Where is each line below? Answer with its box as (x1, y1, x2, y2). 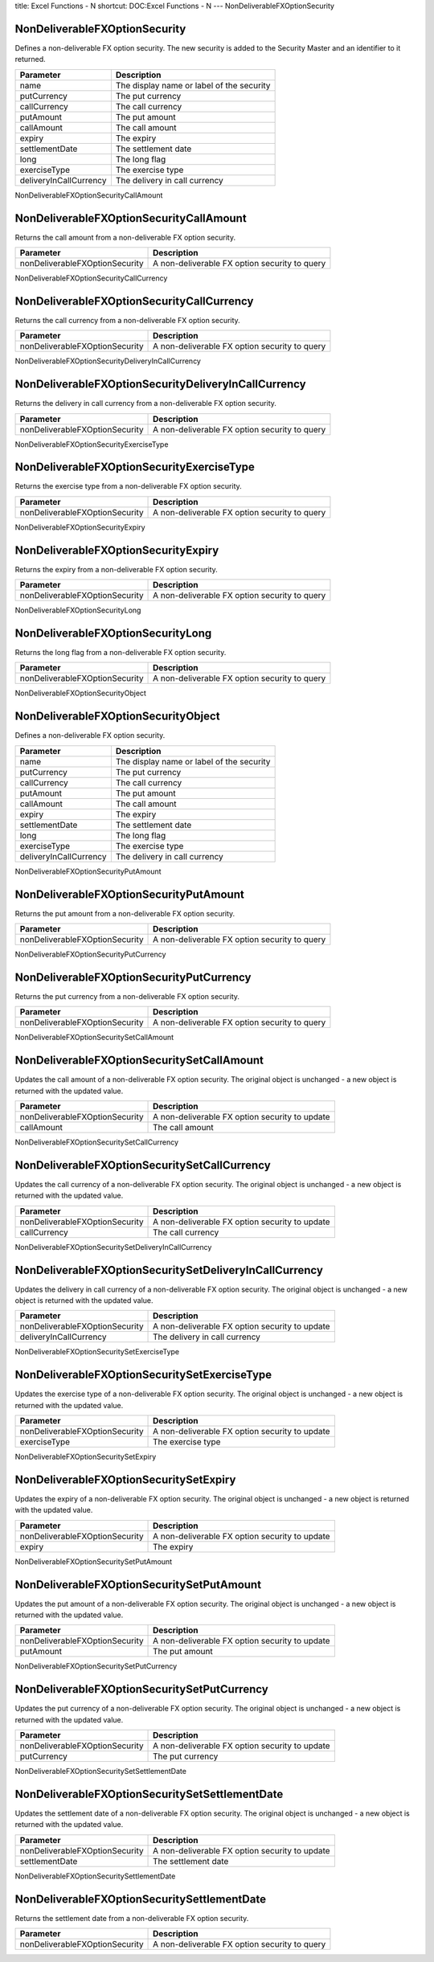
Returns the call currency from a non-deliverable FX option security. (14, 315, 240, 325)
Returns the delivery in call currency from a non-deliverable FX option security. (14, 399, 277, 408)
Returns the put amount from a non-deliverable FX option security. (14, 908, 235, 918)
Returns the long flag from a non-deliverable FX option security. (14, 648, 227, 657)
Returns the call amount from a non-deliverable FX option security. (14, 232, 236, 242)
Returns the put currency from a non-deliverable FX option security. (14, 991, 240, 1001)
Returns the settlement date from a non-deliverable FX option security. (14, 1913, 249, 1923)
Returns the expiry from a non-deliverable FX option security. (14, 564, 219, 574)
